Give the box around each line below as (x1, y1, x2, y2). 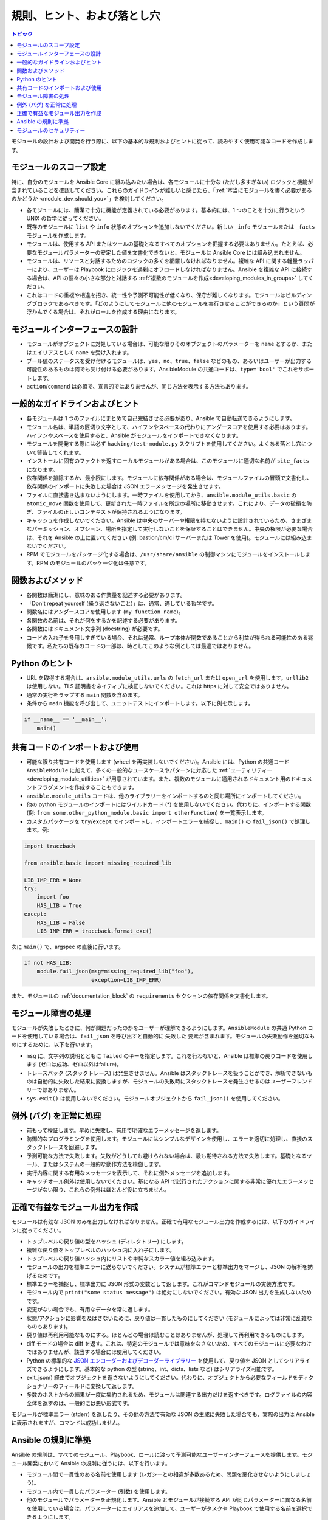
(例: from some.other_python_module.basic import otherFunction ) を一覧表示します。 (26, 809, 267, 817)
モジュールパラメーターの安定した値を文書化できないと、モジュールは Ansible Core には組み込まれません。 (36, 249, 306, 256)
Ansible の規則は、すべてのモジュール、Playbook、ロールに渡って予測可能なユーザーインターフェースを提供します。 (11, 1451, 302, 1459)
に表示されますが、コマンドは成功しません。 (11, 1419, 123, 1426)
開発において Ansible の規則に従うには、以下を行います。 (27, 1459, 171, 1466)
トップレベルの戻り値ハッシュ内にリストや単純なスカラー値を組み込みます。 (26, 1254, 218, 1262)
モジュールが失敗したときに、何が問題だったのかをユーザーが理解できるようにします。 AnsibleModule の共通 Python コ (11, 1024, 313, 1031)
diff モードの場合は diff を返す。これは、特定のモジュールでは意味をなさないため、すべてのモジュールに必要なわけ (26, 1339, 312, 1347)
